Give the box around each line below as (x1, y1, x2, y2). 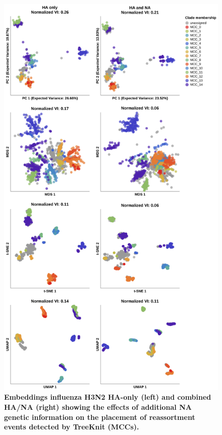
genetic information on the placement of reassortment (4, 411, 195, 422)
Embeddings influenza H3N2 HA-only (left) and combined (4, 392, 211, 402)
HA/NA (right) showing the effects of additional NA (4, 401, 192, 412)
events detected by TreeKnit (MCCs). (4, 421, 139, 432)
